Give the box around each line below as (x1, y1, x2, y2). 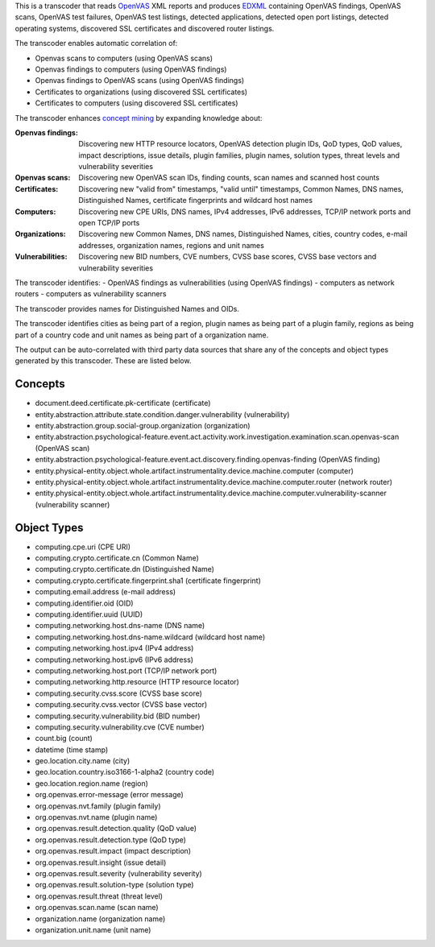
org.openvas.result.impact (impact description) (35, 846, 192, 856)
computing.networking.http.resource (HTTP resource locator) (35, 677, 239, 687)
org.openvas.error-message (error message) (35, 790, 184, 800)
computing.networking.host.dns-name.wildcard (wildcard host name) (35, 632, 266, 642)
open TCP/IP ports (78, 218, 140, 228)
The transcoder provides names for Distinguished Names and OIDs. (14, 304, 239, 313)
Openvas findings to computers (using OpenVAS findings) (35, 64, 227, 74)
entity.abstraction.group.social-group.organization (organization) (35, 421, 251, 431)
